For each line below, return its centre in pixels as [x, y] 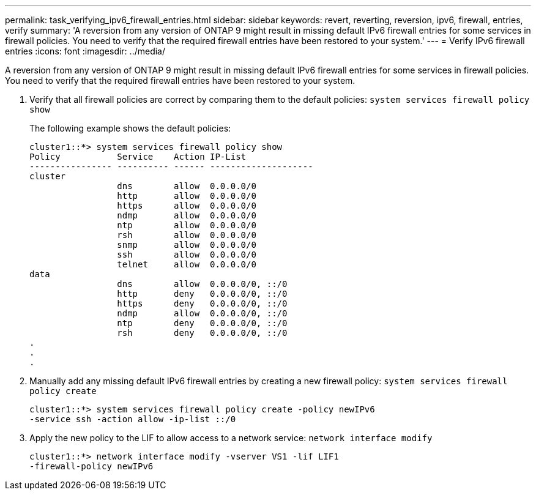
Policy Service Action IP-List [138, 157]
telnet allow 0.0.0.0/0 [187, 264]
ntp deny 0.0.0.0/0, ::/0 [202, 323]
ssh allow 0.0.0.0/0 [187, 255]
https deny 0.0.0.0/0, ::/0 [202, 303]
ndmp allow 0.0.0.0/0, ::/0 [202, 313]
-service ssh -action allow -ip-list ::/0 [133, 419]
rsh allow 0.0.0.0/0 [187, 235]
